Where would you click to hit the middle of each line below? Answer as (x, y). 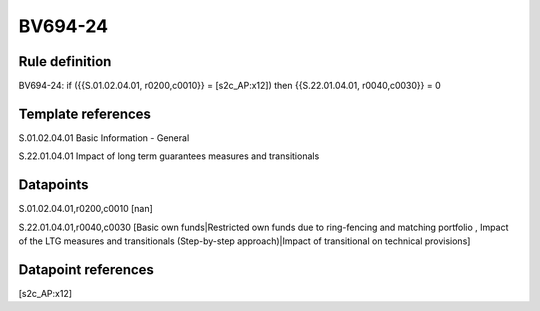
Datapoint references (86, 269)
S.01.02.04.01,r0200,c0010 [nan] (86, 209)
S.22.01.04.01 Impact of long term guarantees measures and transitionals (169, 156)
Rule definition (65, 61)
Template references (85, 113)
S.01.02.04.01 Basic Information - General (104, 137)
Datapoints (53, 185)
